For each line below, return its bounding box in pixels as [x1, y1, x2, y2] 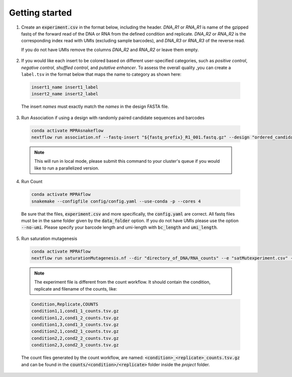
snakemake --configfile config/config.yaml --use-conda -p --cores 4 [31, 198, 201, 204]
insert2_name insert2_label [31, 91, 98, 97]
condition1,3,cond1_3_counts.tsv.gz [31, 322, 119, 327]
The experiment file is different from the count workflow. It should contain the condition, [34, 279, 211, 285]
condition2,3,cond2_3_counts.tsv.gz [31, 343, 119, 348]
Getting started [9, 7, 72, 18]
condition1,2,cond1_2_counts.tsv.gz [31, 315, 119, 321]
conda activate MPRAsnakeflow [31, 128, 104, 133]
